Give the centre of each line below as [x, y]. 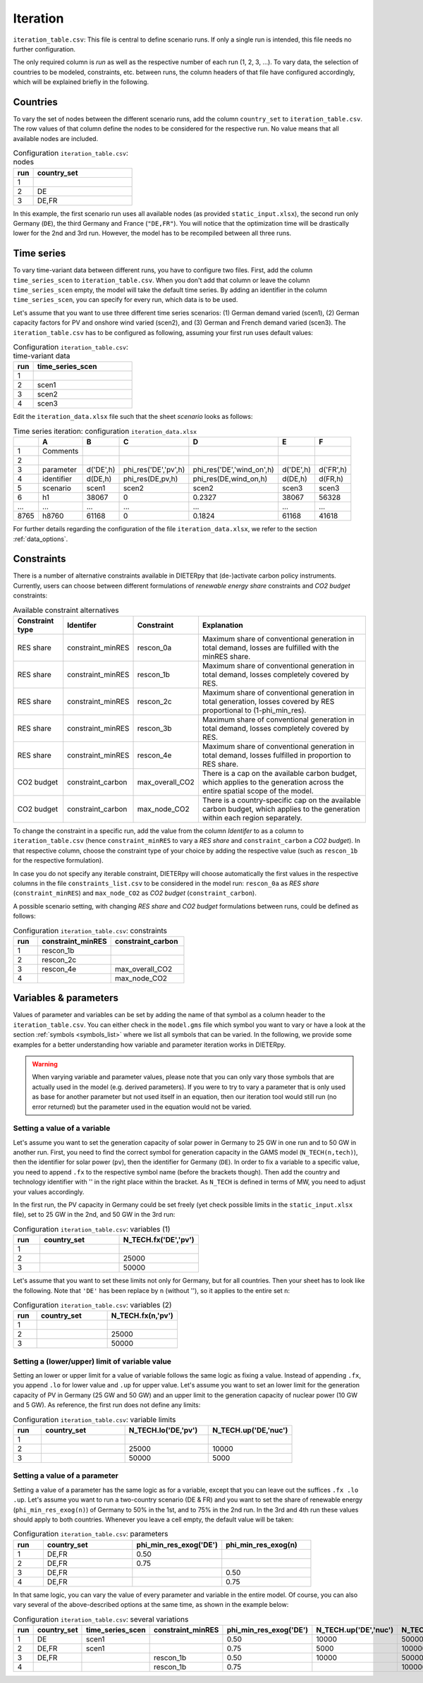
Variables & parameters [66, 998]
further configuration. [44, 49]
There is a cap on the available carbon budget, [280, 773]
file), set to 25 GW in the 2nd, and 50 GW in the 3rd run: [94, 1215]
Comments [61, 451]
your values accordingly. [49, 1191]
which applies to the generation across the [273, 782]
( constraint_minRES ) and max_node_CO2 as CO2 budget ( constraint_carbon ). [135, 893]
